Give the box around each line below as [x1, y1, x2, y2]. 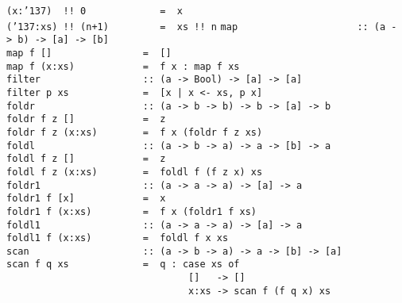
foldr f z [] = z [6, 113, 166, 125]
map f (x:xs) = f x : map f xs [6, 60, 240, 72]
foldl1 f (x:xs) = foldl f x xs [6, 232, 229, 244]
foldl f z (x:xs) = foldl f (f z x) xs [6, 166, 263, 178]
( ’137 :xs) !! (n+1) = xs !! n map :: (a [6, 21, 386, 33]
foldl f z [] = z [6, 153, 166, 165]
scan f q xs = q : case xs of [6, 259, 240, 270]
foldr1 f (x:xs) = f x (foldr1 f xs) [6, 205, 257, 217]
